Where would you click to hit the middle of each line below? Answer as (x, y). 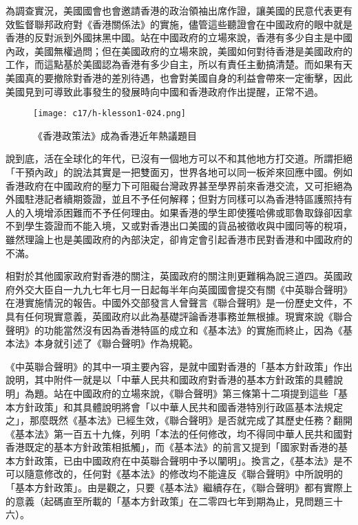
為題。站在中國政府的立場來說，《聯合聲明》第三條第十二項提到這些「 (181, 393)
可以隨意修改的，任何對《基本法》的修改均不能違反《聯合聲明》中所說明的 (174, 474)
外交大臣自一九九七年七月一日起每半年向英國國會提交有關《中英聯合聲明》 (183, 289)
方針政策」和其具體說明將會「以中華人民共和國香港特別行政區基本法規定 (179, 406)
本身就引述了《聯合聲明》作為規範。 (116, 343)
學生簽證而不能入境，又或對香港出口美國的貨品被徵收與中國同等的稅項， (188, 226)
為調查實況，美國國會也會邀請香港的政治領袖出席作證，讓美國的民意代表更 (174, 10)
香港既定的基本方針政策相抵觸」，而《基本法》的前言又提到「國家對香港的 (172, 447)
